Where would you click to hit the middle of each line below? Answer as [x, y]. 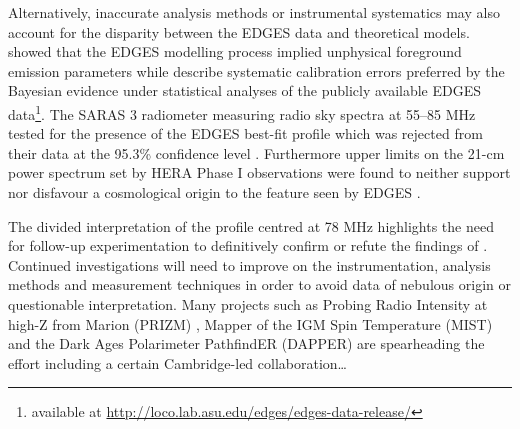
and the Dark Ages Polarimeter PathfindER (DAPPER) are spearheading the [246, 343]
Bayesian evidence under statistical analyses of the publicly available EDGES [245, 90]
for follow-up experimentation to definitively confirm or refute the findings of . [248, 245]
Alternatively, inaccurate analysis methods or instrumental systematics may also [254, 12]
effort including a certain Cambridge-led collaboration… [177, 362]
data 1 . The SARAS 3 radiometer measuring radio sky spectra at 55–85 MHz [242, 112]
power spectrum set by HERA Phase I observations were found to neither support [259, 172]
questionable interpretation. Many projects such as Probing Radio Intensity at [248, 303]
